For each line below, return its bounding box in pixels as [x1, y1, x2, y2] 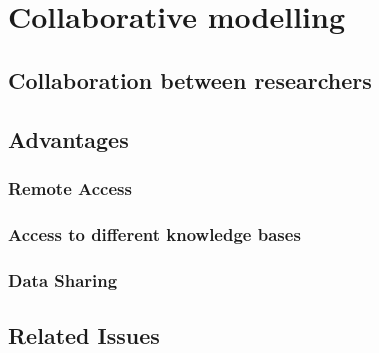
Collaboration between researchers [8, 64, 372, 95]
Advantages [8, 123, 129, 154]
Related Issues [8, 319, 160, 350]
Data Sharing [8, 267, 118, 292]
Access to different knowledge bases [8, 221, 301, 246]
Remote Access [8, 175, 132, 200]
